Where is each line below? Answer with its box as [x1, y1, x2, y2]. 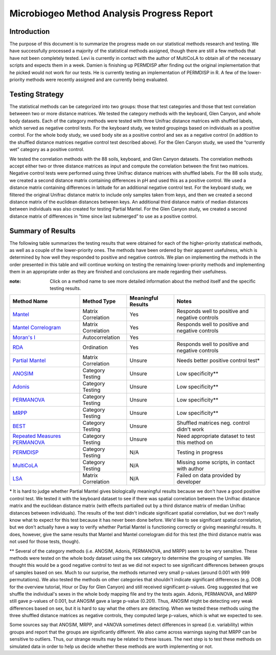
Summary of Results [9, 226, 76, 235]
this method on [176, 439, 213, 446]
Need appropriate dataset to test [176, 433, 255, 440]
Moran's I [12, 334, 36, 341]
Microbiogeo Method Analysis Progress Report [9, 8, 213, 19]
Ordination [82, 344, 108, 351]
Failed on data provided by [176, 472, 241, 479]
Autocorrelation [82, 334, 120, 341]
